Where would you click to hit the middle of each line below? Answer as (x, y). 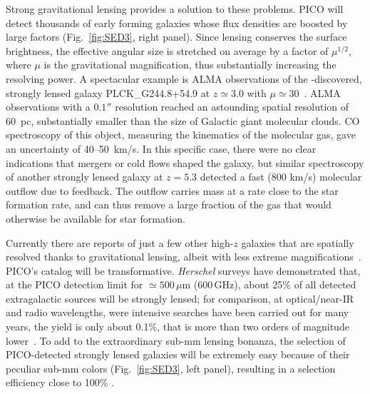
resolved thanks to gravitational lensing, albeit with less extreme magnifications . (184, 257)
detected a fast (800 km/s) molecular (281, 177)
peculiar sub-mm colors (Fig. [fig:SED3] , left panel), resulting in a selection (171, 368)
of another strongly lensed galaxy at (84, 177)
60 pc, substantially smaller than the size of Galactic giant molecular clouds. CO (183, 120)
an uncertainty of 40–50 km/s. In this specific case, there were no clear (161, 148)
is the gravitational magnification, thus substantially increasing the (190, 65)
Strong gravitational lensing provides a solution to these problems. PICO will (175, 9)
